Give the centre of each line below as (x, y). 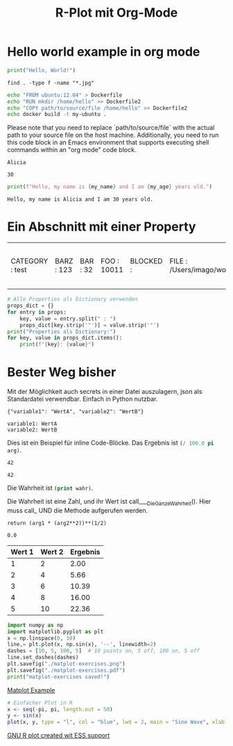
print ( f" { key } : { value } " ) (57, 345)
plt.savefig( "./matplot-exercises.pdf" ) (67, 670)
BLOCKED (146, 261)
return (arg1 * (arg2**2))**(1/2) (57, 523)
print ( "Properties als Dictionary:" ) (62, 331)
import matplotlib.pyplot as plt (55, 631)
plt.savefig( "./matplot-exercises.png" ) (67, 664)
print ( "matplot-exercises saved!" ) (59, 677)
